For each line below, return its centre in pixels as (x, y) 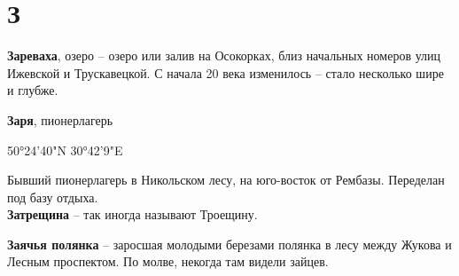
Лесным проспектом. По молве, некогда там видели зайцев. (168, 261)
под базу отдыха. (53, 197)
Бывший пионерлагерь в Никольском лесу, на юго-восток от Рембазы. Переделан (226, 180)
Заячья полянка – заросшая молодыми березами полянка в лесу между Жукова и (229, 244)
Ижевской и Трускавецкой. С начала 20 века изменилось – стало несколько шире (226, 72)
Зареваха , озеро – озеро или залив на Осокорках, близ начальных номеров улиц (224, 55)
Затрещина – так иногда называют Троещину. (132, 214)
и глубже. (33, 90)
